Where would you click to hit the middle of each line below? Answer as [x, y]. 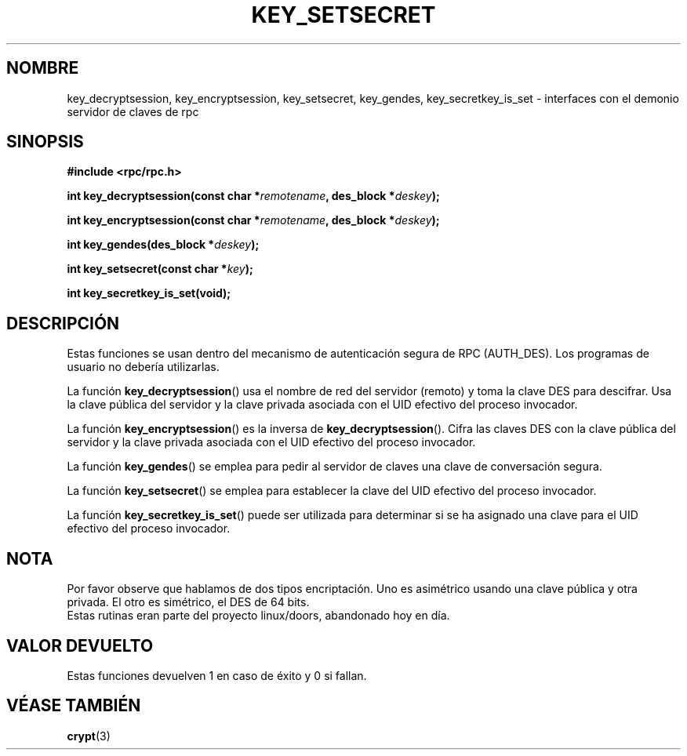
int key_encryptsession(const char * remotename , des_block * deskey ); [253, 220]
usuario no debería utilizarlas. [143, 367]
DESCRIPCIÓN [63, 323]
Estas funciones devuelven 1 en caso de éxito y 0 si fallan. [217, 675]
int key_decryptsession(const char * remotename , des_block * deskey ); [253, 196]
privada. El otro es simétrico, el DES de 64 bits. [188, 602]
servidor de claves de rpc [133, 111]
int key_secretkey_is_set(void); [149, 293]
